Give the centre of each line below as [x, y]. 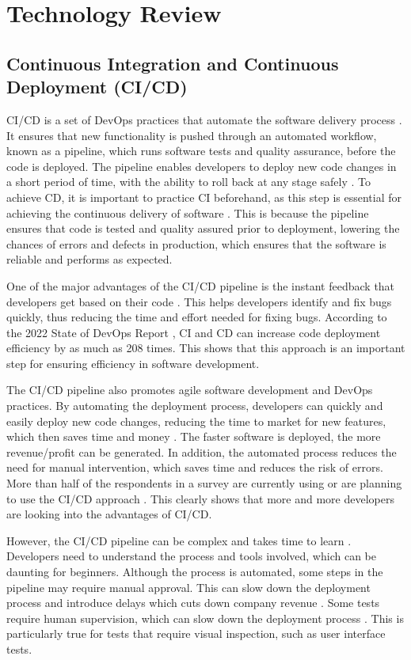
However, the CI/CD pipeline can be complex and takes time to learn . [179, 540]
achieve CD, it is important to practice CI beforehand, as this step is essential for [204, 197]
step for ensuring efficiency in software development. [133, 363]
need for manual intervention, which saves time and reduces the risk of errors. [195, 467]
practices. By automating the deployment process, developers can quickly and [195, 406]
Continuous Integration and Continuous [173, 63]
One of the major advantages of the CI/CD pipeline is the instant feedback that [201, 285]
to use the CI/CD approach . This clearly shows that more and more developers [200, 498]
